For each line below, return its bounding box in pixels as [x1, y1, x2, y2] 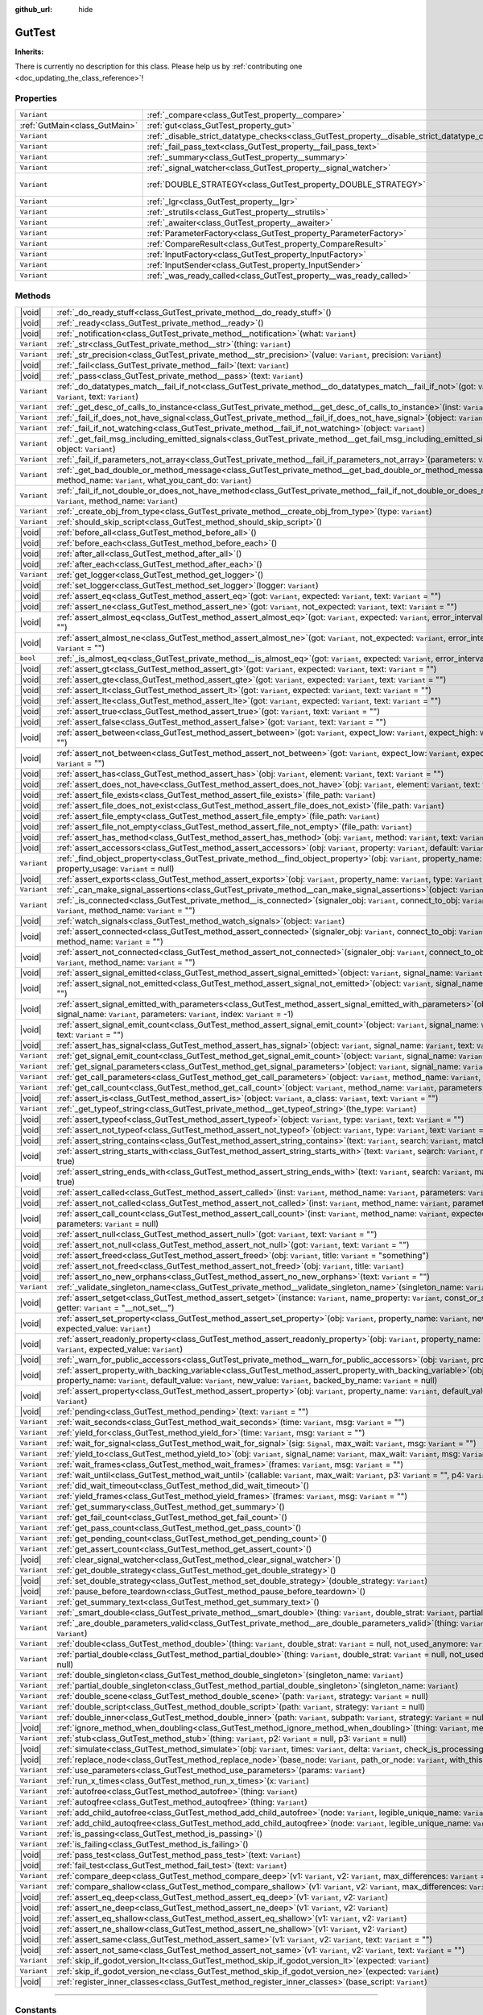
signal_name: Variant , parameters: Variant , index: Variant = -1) [56, 1008, 294, 1020]
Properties [14, 93, 58, 104]
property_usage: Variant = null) [56, 862, 175, 874]
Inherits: [14, 47, 44, 56]
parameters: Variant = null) [56, 1218, 159, 1229]
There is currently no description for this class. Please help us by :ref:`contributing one [14, 61, 303, 72]
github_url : [14, 5, 52, 14]
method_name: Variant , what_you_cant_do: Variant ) [56, 474, 252, 485]
